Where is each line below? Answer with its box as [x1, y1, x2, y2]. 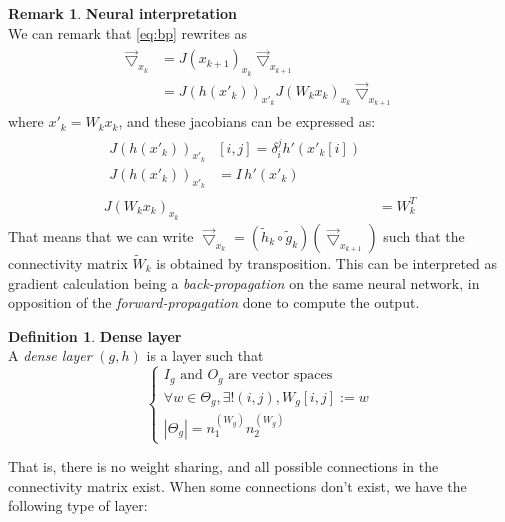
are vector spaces [228, 368, 333, 383]
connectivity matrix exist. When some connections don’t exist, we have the [8, 475, 467, 496]
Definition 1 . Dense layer [8, 325, 182, 346]
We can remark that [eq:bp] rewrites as [8, 22, 248, 43]
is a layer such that [146, 345, 264, 366]
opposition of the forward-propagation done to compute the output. [8, 292, 420, 313]
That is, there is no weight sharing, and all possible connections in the [8, 456, 439, 477]
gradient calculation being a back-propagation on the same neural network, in [8, 272, 480, 293]
